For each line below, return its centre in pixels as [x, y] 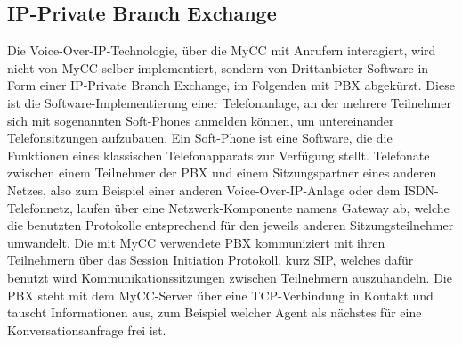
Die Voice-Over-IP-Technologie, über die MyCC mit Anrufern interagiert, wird [222, 50]
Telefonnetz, [40, 207]
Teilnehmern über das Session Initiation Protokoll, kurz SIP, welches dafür [211, 260]
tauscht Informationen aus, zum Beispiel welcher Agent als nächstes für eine [215, 312]
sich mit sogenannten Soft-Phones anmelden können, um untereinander [201, 120]
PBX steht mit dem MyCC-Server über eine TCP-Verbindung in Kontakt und [220, 295]
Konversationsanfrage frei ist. [87, 329]
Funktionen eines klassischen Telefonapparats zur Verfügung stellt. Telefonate [219, 155]
